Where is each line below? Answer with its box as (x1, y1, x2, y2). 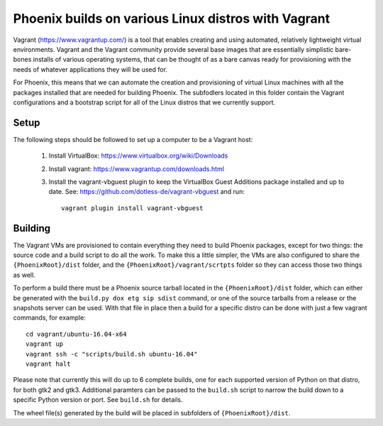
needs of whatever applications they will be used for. (13, 65, 168, 74)
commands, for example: (13, 313, 87, 322)
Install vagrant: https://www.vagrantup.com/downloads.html (48, 164, 225, 173)
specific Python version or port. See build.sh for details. (13, 395, 183, 404)
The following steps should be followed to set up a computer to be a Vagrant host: (13, 135, 253, 143)
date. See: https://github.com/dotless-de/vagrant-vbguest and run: (48, 187, 245, 196)
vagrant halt (26, 359, 71, 368)
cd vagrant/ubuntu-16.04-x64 (26, 330, 127, 338)
